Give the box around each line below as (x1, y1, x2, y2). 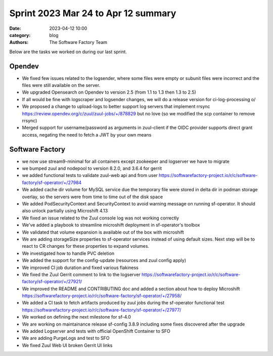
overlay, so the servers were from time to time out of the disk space (22, 194, 163, 200)
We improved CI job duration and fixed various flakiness (22, 264, 139, 271)
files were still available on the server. (22, 82, 101, 88)
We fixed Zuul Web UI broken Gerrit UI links (22, 342, 113, 348)
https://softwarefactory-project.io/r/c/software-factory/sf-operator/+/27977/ (22, 306, 181, 313)
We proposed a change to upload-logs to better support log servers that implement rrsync (22, 104, 210, 110)
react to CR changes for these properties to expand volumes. (22, 243, 149, 249)
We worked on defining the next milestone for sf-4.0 (22, 314, 131, 320)
